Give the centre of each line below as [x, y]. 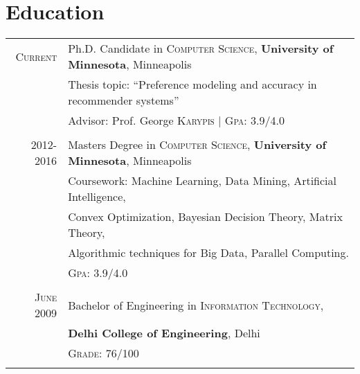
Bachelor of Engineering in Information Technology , [196, 305]
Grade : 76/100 [103, 353]
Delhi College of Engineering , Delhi [164, 333]
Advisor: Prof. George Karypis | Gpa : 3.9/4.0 [176, 121]
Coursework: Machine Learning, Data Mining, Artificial [202, 181]
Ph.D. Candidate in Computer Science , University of [201, 48]
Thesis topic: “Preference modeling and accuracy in [192, 84]
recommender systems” [124, 100]
